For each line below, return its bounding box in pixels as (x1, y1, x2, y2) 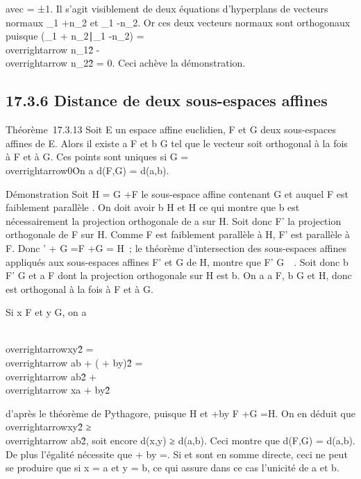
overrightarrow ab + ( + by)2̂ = (6, 355, 143, 370)
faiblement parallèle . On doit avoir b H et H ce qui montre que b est (6, 200, 300, 215)
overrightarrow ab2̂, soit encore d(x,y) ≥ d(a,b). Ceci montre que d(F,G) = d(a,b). (6, 433, 355, 448)
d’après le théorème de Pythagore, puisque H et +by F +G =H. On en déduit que (6, 405, 355, 420)
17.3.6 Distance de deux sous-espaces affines (6, 90, 328, 111)
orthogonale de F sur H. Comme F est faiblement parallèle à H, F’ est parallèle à (6, 227, 350, 242)
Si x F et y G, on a (6, 305, 87, 319)
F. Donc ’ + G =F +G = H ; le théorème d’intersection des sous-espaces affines (6, 240, 346, 255)
